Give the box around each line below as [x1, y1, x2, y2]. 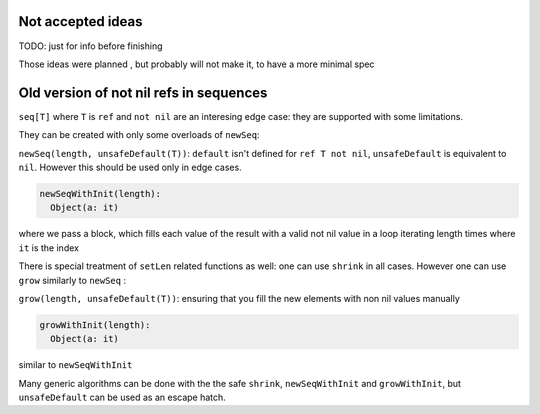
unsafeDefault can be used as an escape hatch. [18, 391, 227, 404]
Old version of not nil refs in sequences [18, 84, 268, 101]
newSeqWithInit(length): [39, 188, 162, 199]
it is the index [18, 241, 80, 254]
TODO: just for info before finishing [18, 40, 164, 52]
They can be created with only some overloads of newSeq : [18, 129, 260, 141]
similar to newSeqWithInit [18, 359, 133, 371]
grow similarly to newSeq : [18, 274, 127, 286]
